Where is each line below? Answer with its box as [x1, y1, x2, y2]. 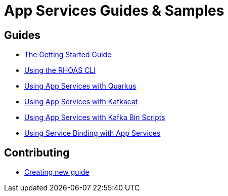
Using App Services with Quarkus [24, 82, 136, 91]
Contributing [4, 146, 70, 159]
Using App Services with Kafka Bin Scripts [24, 113, 165, 122]
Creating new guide [24, 168, 89, 177]
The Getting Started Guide [24, 50, 112, 59]
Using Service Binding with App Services [24, 129, 161, 138]
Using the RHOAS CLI [24, 66, 96, 75]
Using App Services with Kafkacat [24, 97, 138, 106]
